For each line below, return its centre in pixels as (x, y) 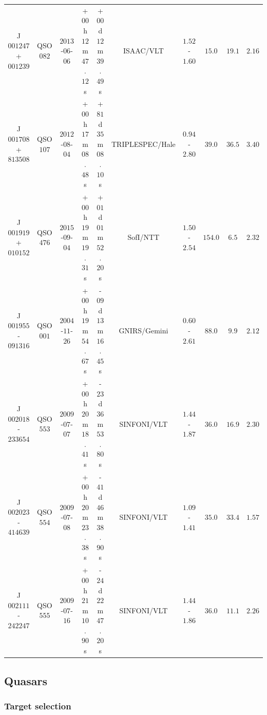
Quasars (26, 680)
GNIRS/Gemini (144, 330)
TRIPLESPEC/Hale (143, 144)
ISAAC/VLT (144, 51)
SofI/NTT (144, 237)
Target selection (38, 705)
